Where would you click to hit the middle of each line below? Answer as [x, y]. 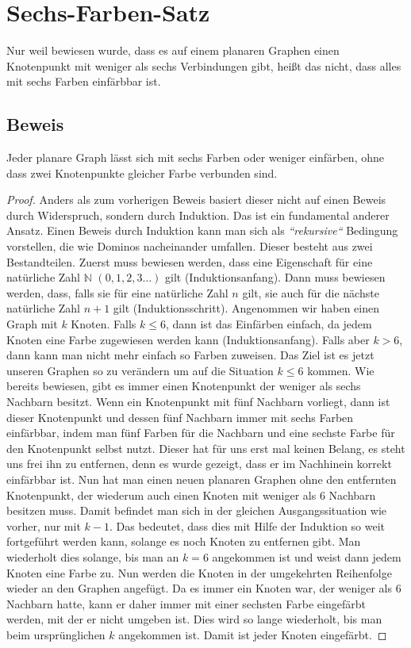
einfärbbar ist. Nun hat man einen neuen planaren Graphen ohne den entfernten [202, 479]
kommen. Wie [341, 370]
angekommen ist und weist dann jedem [307, 556]
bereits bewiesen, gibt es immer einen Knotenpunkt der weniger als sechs [184, 386]
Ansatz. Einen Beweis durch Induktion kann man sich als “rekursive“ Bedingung [202, 230]
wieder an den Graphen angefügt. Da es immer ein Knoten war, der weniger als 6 [204, 588]
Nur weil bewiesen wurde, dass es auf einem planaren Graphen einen [173, 50]
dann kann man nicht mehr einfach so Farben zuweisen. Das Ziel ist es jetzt [190, 355]
